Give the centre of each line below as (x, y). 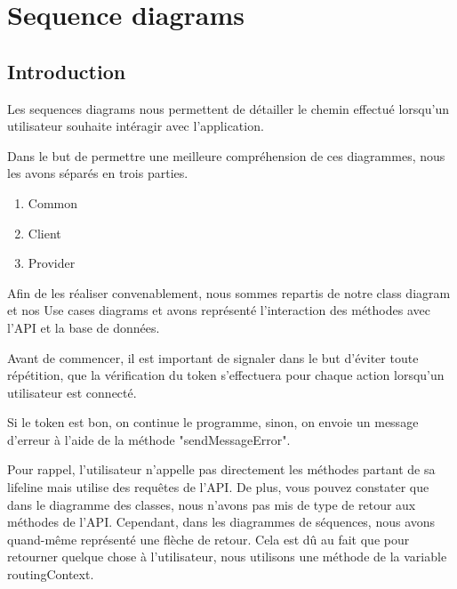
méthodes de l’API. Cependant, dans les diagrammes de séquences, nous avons (221, 522)
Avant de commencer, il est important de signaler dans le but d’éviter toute (213, 357)
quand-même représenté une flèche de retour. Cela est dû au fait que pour (208, 539)
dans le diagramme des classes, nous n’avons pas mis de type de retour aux (212, 504)
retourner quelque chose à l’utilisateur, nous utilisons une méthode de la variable (227, 557)
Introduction (67, 71)
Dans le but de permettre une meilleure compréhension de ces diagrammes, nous (226, 155)
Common (53, 202)
